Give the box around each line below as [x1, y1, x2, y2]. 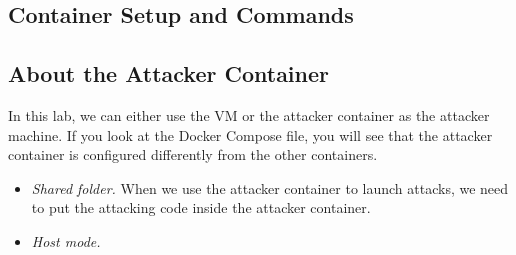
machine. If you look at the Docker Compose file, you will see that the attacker [8, 124, 493, 145]
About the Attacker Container [8, 58, 330, 89]
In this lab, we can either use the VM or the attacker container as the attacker [8, 104, 490, 125]
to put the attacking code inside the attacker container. [31, 197, 371, 218]
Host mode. [31, 230, 101, 251]
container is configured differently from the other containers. [8, 144, 378, 165]
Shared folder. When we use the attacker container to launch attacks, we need [31, 177, 509, 198]
